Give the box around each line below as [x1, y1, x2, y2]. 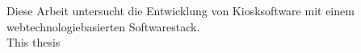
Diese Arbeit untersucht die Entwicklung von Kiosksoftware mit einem [6, 2, 355, 19]
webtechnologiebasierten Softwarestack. [6, 18, 200, 35]
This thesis [6, 34, 61, 51]
